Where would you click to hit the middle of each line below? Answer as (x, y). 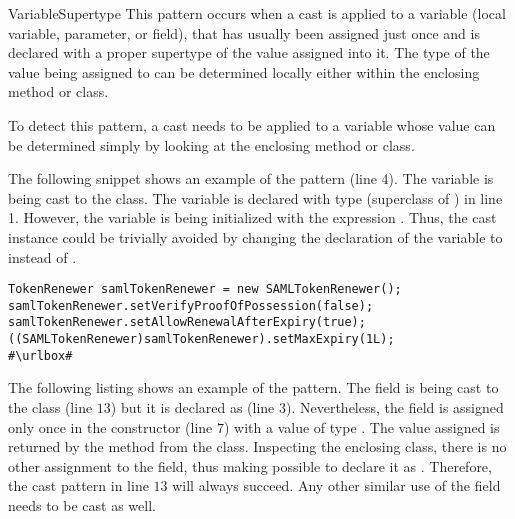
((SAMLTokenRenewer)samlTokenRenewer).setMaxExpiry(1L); (201, 339)
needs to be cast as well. (82, 504)
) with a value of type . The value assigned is (362, 426)
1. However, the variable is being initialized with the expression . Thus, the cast (252, 217)
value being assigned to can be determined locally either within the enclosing (244, 71)
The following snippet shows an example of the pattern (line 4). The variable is (251, 178)
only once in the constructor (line (110, 426)
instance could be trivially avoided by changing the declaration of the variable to (255, 236)
